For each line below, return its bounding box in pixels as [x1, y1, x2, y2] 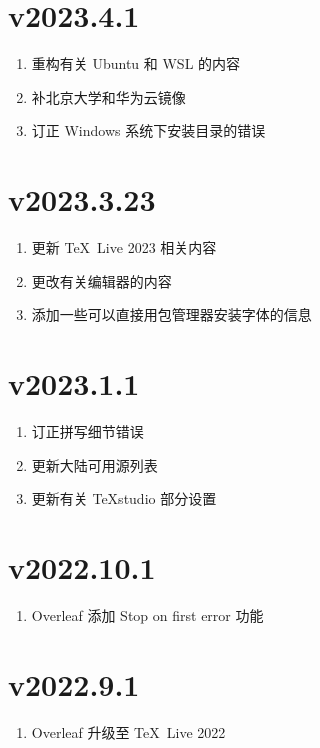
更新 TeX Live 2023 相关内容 [31, 237, 217, 258]
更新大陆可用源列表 [31, 454, 158, 475]
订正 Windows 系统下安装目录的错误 [31, 120, 266, 141]
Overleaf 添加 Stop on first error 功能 [31, 604, 264, 625]
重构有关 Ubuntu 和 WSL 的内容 [31, 53, 241, 74]
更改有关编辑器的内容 [31, 270, 172, 291]
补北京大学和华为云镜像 [31, 86, 186, 107]
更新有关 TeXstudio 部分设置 [31, 488, 217, 509]
